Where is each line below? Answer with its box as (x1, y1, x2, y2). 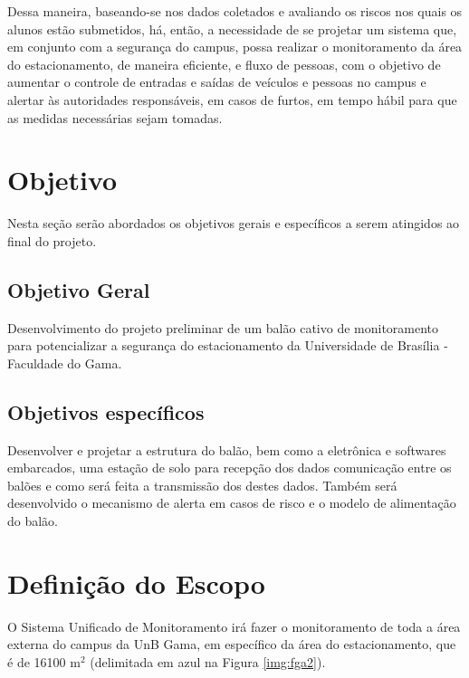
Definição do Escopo (7, 564, 265, 601)
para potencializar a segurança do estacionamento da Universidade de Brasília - (7, 336, 448, 355)
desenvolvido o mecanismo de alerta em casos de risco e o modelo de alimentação (7, 493, 456, 512)
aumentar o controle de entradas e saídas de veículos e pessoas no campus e (7, 72, 426, 91)
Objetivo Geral (7, 275, 150, 303)
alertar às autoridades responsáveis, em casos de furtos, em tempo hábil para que (7, 90, 457, 109)
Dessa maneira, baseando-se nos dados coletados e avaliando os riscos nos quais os (7, 2, 463, 20)
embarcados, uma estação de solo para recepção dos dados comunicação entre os (7, 458, 452, 477)
